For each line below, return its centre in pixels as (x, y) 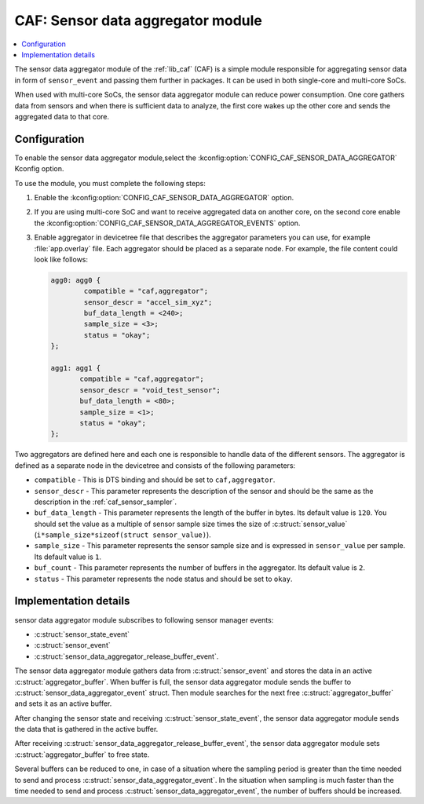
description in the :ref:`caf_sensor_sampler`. (105, 502)
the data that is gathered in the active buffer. (86, 729)
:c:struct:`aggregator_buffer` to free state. (82, 755)
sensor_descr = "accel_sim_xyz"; (148, 302)
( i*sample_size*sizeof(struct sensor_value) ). (122, 535)
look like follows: (61, 259)
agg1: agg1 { (76, 368)
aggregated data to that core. (62, 116)
